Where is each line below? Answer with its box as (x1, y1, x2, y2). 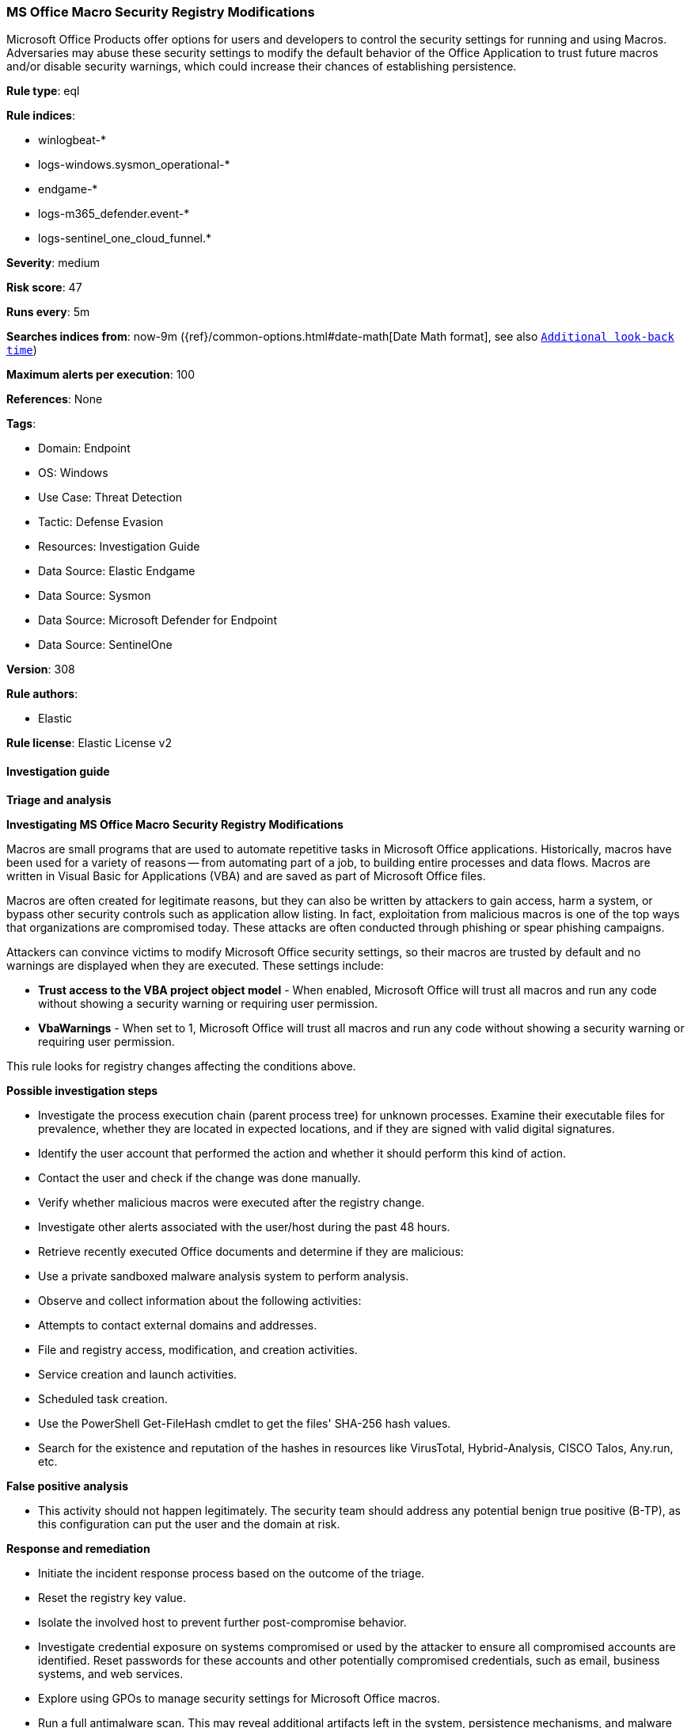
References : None (6, 392, 103, 406)
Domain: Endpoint (38, 441, 131, 456)
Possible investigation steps (6, 1083, 158, 1097)
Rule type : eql (6, 84, 80, 98)
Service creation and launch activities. (38, 1367, 237, 1381)
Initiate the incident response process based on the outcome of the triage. (38, 1566, 425, 1580)
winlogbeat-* (38, 133, 106, 147)
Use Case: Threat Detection (38, 490, 183, 505)
